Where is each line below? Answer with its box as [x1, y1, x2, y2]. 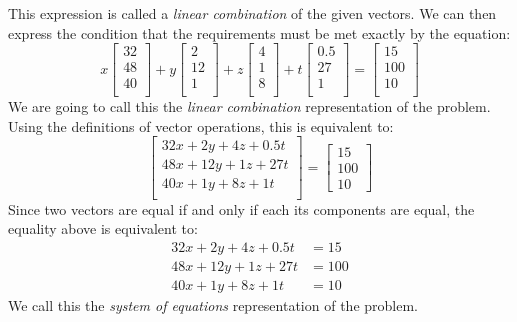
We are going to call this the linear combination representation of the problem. [8, 96, 491, 117]
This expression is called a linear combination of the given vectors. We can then [8, 3, 497, 23]
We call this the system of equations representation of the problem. [8, 294, 418, 315]
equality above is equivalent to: [8, 218, 198, 239]
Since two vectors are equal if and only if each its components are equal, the [8, 198, 475, 219]
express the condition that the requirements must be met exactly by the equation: [8, 22, 511, 43]
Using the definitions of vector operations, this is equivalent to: [8, 115, 394, 136]
